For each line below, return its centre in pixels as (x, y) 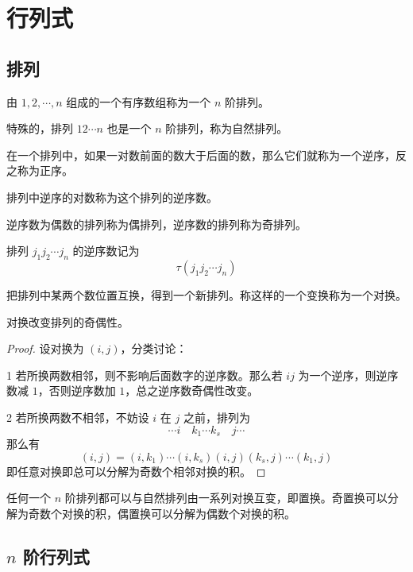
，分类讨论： (154, 348)
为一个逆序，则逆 (343, 375)
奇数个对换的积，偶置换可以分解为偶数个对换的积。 (162, 513)
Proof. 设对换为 (45, 348)
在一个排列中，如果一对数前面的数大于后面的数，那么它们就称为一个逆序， (201, 155)
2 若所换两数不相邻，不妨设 (78, 417)
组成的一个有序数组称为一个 (139, 101)
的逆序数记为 (106, 251)
